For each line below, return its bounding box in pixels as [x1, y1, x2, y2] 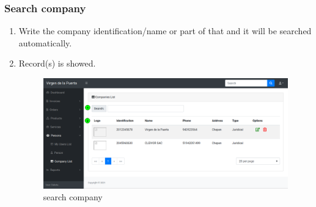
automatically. [18, 36, 72, 49]
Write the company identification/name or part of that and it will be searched [18, 24, 312, 37]
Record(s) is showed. [18, 57, 96, 70]
